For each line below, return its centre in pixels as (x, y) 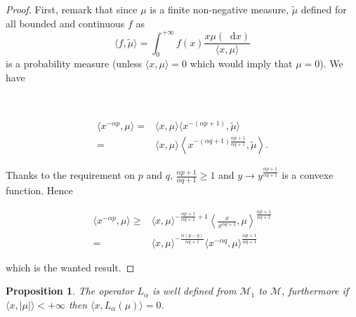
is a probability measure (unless (74, 63)
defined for (324, 9)
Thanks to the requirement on (71, 175)
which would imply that (241, 63)
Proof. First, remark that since (72, 9)
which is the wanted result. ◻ (70, 267)
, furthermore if (315, 291)
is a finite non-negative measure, (219, 9)
